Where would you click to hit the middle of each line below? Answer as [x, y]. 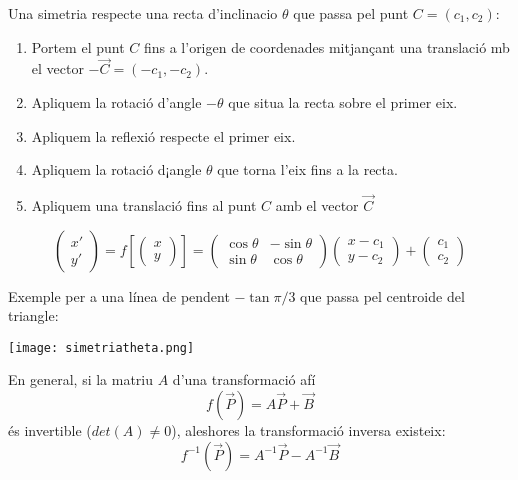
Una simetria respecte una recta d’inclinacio [143, 13]
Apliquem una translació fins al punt [144, 205]
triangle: [33, 315]
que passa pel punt [351, 13]
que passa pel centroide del [382, 295]
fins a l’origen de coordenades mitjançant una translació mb [326, 46]
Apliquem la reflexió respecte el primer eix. [163, 135]
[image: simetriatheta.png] [101, 347]
